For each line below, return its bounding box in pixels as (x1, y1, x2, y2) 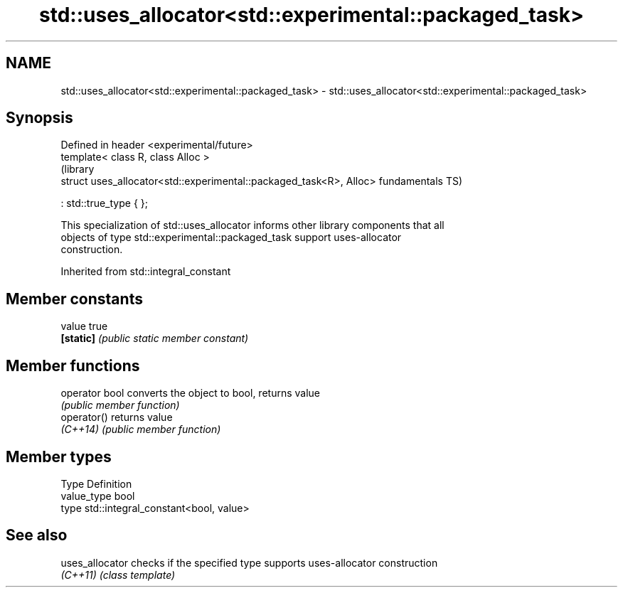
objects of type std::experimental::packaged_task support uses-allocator (60, 231, 402, 244)
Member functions (6, 356, 140, 375)
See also (6, 526, 68, 545)
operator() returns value (60, 411, 173, 424)
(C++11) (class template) (60, 568, 176, 581)
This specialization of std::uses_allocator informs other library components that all (60, 219, 444, 232)
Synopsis (6, 109, 73, 127)
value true (60, 320, 108, 333)
